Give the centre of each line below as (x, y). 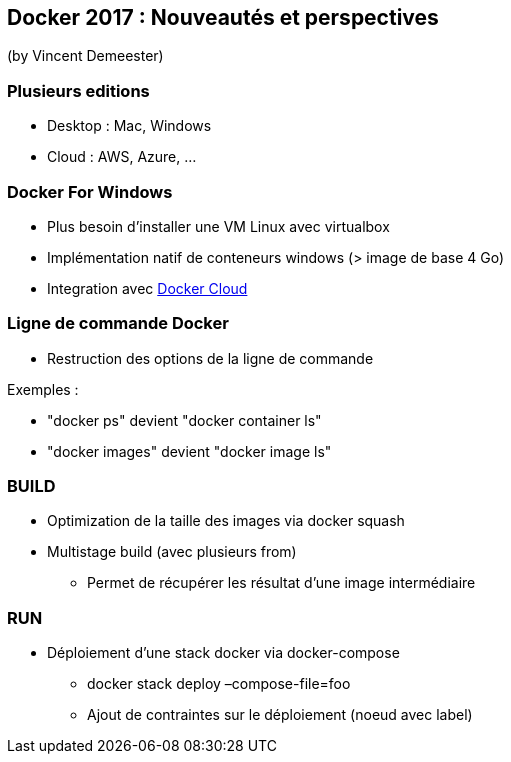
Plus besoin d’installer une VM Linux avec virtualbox (218, 226)
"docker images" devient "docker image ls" (189, 451)
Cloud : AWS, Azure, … (122, 157)
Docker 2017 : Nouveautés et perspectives (223, 17)
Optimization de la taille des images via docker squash (226, 521)
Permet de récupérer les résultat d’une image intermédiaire (281, 583)
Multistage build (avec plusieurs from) (172, 552)
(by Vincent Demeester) (85, 56)
